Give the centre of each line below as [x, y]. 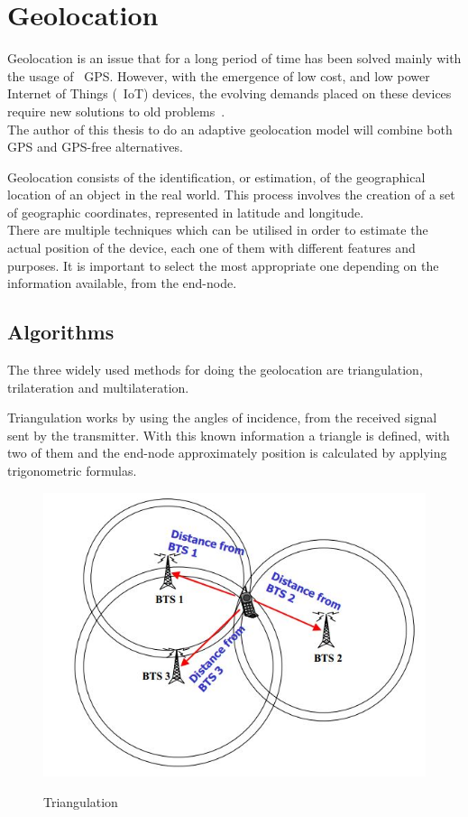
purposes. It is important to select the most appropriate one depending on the [223, 265]
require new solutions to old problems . [116, 111]
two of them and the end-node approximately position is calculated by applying [227, 453]
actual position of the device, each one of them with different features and [211, 248]
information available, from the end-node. [122, 283]
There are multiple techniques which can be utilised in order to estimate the [218, 230]
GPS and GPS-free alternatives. [95, 147]
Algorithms [61, 332]
